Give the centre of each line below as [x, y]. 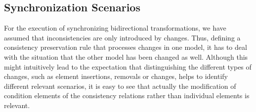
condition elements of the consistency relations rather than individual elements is [127, 95]
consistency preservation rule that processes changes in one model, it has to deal [126, 47]
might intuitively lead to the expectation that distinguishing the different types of [128, 66]
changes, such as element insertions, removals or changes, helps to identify [116, 76]
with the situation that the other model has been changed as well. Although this [126, 56]
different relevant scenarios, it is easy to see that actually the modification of [120, 86]
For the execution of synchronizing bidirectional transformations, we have [115, 28]
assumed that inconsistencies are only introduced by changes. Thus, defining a [122, 37]
